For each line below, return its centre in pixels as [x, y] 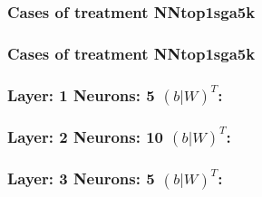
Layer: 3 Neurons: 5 [81, 178]
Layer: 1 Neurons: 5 [81, 94]
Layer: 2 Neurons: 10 [86, 136]
